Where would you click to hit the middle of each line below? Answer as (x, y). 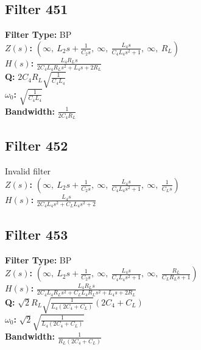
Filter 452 (37, 145)
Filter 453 (37, 234)
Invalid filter (28, 171)
